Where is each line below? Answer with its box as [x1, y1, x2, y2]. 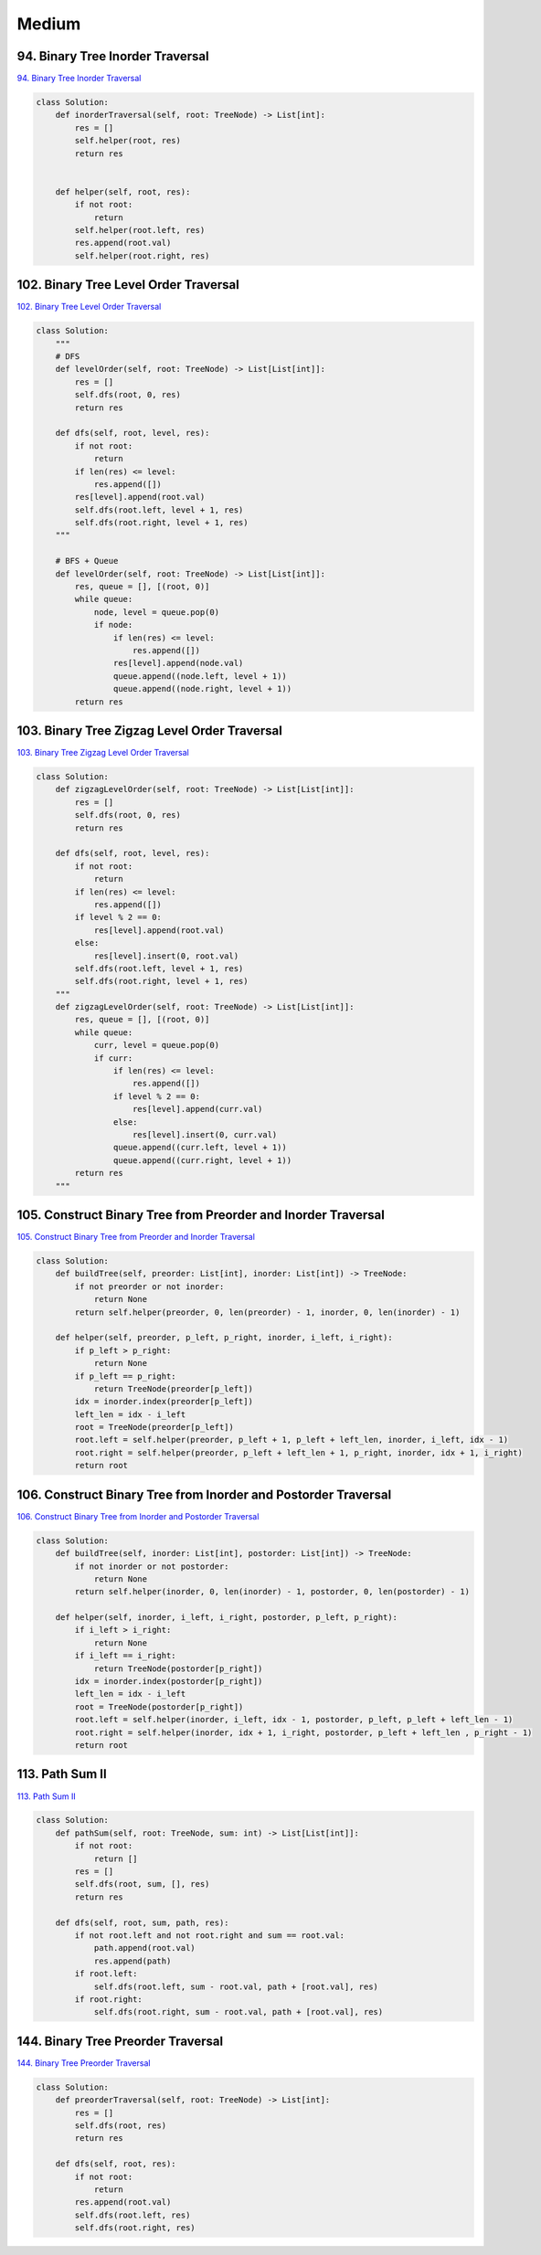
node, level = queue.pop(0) [93, 607, 219, 617]
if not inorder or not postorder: [74, 1561, 229, 1572]
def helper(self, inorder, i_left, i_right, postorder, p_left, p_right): [55, 1613, 398, 1623]
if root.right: [74, 1994, 143, 2005]
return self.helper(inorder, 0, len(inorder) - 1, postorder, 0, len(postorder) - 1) [74, 1586, 471, 1597]
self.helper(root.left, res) [74, 225, 206, 235]
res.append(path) [93, 1955, 172, 1966]
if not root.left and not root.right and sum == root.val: [74, 1931, 345, 1941]
